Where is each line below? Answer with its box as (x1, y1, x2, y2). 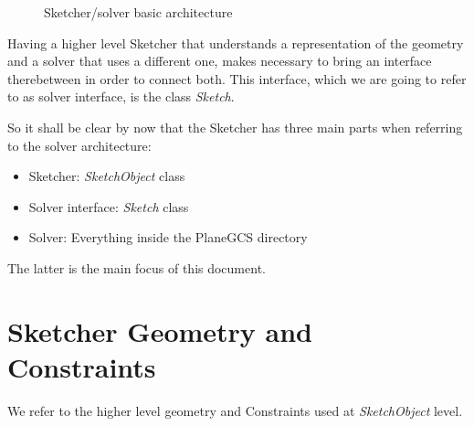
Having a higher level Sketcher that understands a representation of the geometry (7, 33, 464, 52)
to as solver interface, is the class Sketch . (7, 87, 235, 106)
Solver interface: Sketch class (28, 197, 189, 216)
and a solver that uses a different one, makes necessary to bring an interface (7, 51, 432, 70)
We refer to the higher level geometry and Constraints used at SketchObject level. (7, 400, 463, 420)
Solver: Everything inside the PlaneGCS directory (28, 228, 308, 247)
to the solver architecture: (7, 135, 152, 154)
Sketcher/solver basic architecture (44, 3, 233, 21)
